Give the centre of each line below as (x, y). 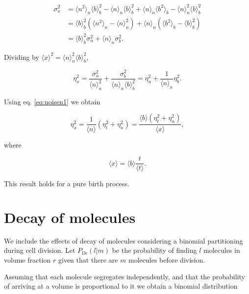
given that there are (88, 260)
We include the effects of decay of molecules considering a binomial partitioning (124, 240)
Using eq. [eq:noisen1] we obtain (52, 101)
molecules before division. (167, 260)
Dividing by (22, 57)
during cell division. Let (40, 250)
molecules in (222, 250)
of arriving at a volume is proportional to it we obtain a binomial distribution (121, 286)
